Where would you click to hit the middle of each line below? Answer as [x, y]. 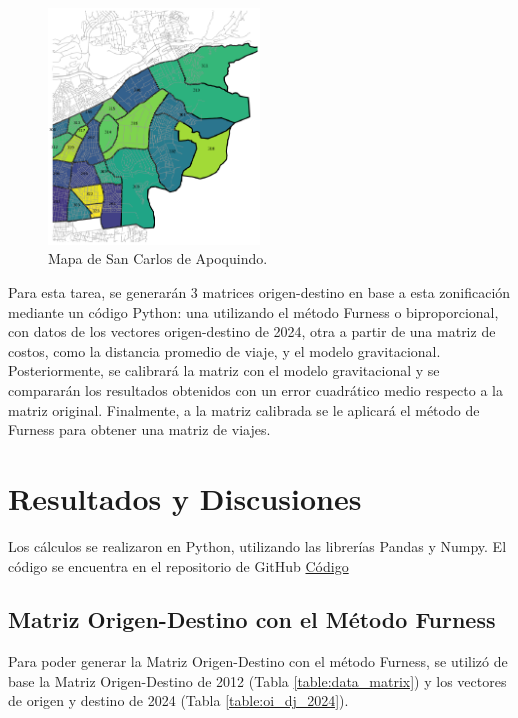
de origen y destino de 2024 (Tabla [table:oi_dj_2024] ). [178, 700]
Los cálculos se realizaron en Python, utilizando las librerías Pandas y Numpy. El [257, 545]
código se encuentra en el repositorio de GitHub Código [178, 565]
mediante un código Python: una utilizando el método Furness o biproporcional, [253, 311]
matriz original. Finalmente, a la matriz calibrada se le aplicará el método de [244, 409]
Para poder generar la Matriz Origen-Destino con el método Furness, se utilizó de [258, 661]
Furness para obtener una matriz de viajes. [139, 429]
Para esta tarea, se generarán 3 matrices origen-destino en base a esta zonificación [259, 292]
